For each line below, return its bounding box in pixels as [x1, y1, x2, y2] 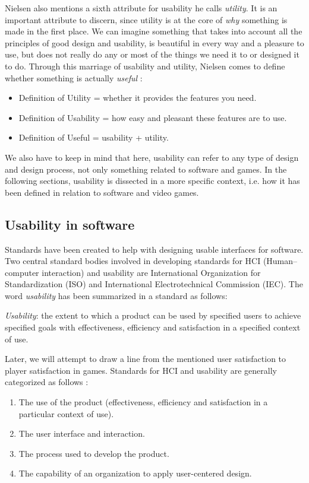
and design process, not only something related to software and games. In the [5, 163, 287, 175]
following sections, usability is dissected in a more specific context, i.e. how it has [5, 174, 300, 187]
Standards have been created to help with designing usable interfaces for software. [5, 243, 304, 255]
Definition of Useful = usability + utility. [18, 131, 169, 144]
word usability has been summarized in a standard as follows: [5, 289, 228, 301]
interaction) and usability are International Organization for [42, 266, 261, 278]
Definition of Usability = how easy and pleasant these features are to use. [18, 111, 287, 123]
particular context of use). [18, 407, 114, 420]
